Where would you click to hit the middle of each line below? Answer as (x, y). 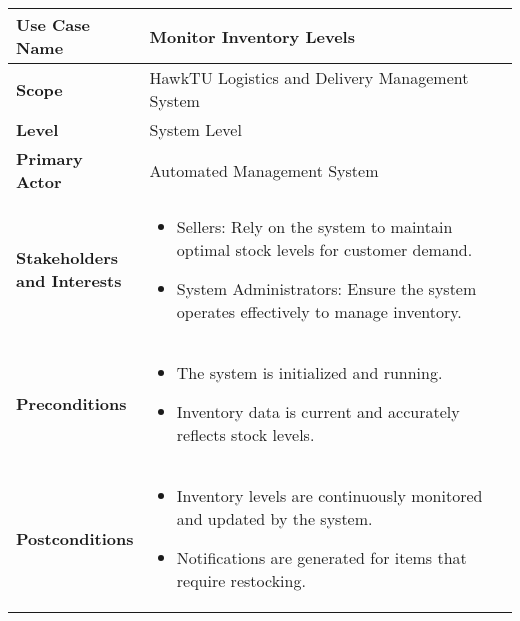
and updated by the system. (274, 518)
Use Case (53, 24)
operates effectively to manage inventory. (319, 311)
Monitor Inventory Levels (252, 36)
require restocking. (241, 580)
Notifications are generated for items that (321, 557)
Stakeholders (67, 257)
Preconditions (71, 403)
